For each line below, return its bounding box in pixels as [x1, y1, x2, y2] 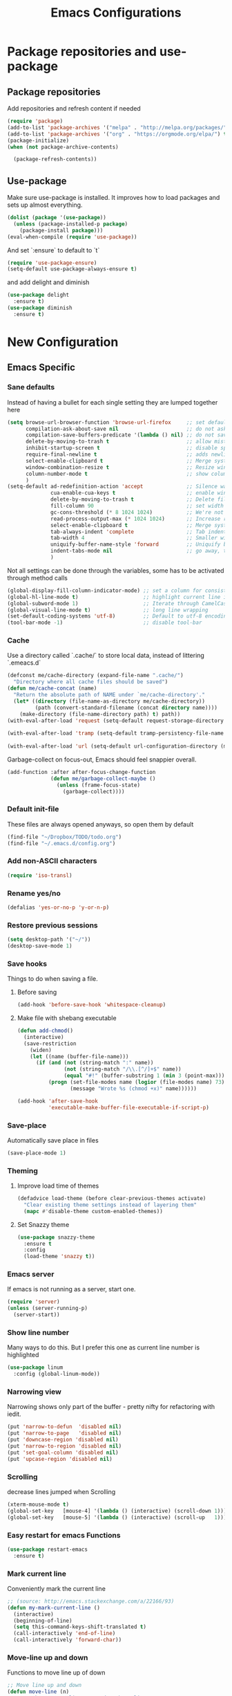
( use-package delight [7, 292, 70, 299]
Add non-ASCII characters [7, 856, 97, 866]
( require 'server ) [7, 1298, 60, 1305]
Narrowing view [7, 1387, 62, 1397]
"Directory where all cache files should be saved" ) [13, 679, 168, 685]
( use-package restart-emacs [7, 1546, 88, 1553]
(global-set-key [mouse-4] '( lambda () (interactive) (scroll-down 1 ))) [7, 1507, 227, 1514]
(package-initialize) [7, 137, 70, 144]
